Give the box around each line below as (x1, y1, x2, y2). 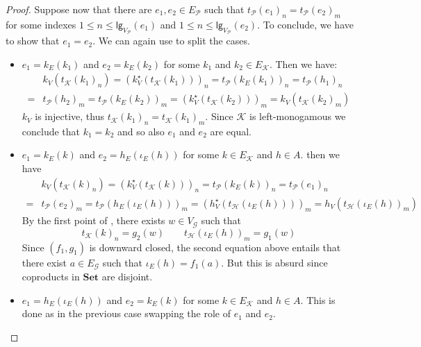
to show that (6, 33, 60, 48)
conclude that (22, 124, 81, 138)
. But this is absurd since (221, 255, 328, 269)
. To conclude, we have (257, 17, 354, 31)
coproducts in (22, 269, 80, 284)
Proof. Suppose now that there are (6, 2, 152, 16)
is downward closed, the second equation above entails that (89, 239, 341, 254)
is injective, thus (35, 109, 104, 124)
